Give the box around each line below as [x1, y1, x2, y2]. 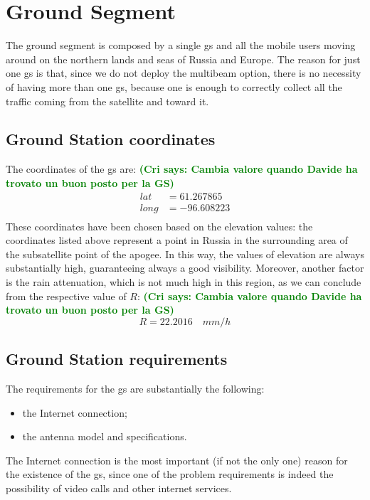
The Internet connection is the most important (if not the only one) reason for [6, 452, 348, 467]
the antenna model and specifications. [22, 429, 187, 444]
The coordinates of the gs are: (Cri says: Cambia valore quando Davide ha [6, 161, 358, 176]
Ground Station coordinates [6, 128, 216, 150]
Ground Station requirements [6, 348, 228, 370]
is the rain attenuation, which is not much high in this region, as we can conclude [6, 274, 361, 289]
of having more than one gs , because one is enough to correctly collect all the [6, 79, 342, 94]
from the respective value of [6, 288, 127, 303]
